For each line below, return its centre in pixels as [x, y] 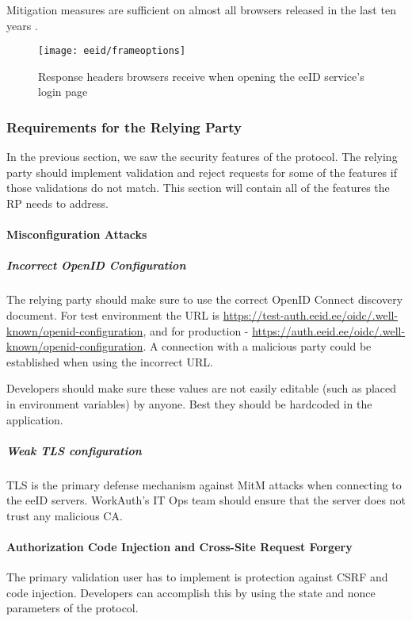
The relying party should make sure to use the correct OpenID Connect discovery [205, 299]
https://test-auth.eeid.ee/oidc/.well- [311, 314]
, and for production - [196, 330]
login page [63, 92]
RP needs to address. [57, 203]
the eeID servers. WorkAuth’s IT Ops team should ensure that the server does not [206, 500]
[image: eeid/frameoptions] [112, 51]
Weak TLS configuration [74, 450]
